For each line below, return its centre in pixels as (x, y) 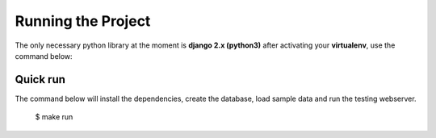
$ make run (54, 117)
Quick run (40, 79)
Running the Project (83, 21)
